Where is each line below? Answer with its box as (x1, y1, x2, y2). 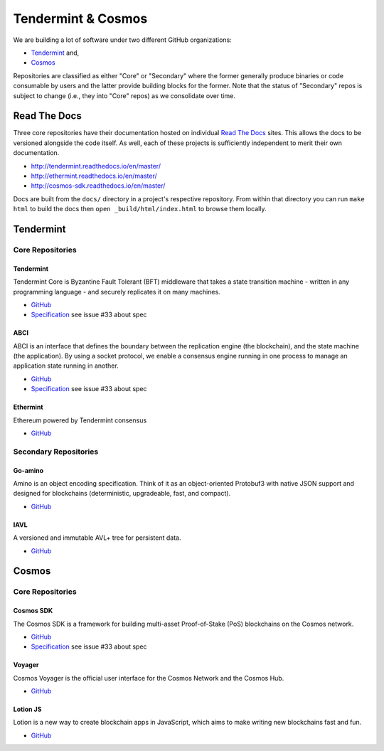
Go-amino (13, 466, 44, 474)
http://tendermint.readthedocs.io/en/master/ (31, 161, 161, 170)
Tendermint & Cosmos (13, 11, 148, 26)
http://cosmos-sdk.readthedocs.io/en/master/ (31, 181, 166, 190)
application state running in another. (13, 361, 119, 370)
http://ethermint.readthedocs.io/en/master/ (31, 171, 158, 180)
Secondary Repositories (13, 447, 99, 457)
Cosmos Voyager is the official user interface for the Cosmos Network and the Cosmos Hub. (13, 673, 284, 682)
